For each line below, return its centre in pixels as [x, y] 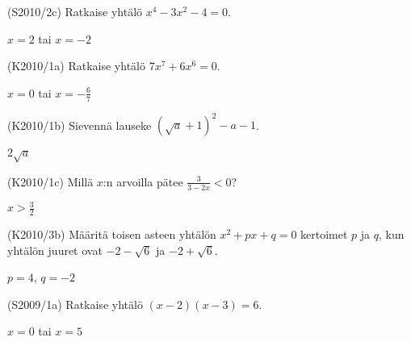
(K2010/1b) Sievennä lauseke [80, 125]
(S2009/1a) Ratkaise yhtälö [75, 304]
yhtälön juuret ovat [55, 250]
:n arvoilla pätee [143, 181]
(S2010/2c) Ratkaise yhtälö [75, 11]
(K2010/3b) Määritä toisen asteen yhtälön [112, 234]
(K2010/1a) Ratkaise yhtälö [76, 66]
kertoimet [324, 234]
